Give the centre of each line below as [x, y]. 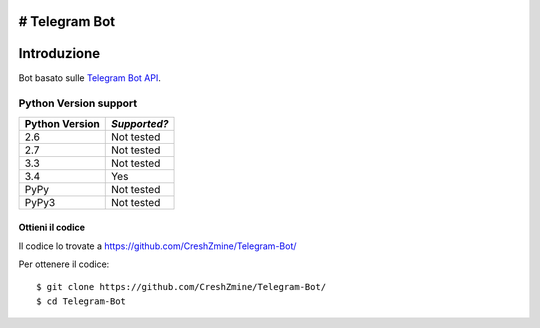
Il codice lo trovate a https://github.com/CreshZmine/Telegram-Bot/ [157, 246]
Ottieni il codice [51, 227]
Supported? [139, 123]
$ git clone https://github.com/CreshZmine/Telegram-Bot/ [181, 287]
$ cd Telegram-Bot [81, 301]
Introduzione [59, 53]
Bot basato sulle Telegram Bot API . [90, 77]
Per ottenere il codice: [64, 264]
